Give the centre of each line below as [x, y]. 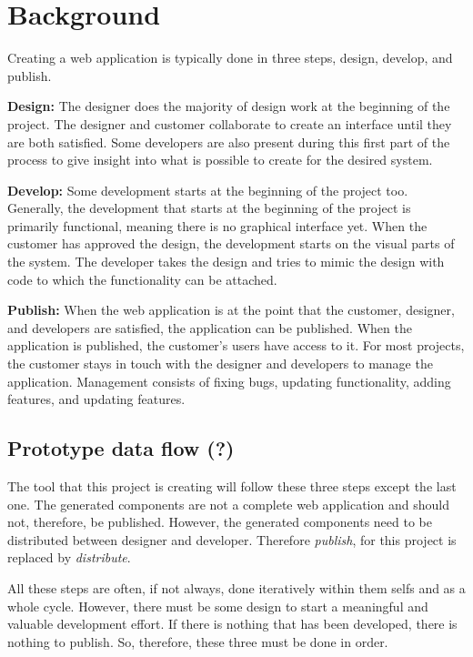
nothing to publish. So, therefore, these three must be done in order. [198, 641]
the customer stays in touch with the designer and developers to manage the [220, 364]
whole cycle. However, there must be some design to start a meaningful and [218, 606]
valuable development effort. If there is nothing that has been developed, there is [232, 624]
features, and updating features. [96, 399]
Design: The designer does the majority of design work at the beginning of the [229, 106]
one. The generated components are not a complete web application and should [228, 504]
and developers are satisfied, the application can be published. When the [210, 327]
